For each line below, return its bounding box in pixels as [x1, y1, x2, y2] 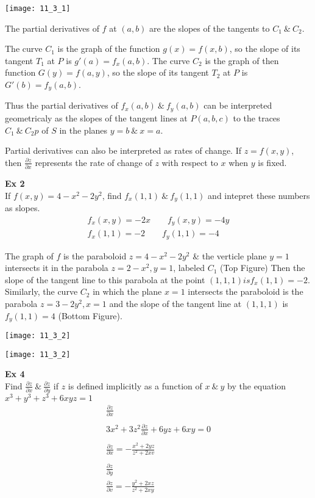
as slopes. [5, 201, 40, 214]
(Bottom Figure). [58, 309, 122, 322]
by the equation [227, 379, 286, 392]
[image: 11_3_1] [5, 4, 71, 13]
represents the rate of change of [35, 156, 152, 168]
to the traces [233, 111, 280, 124]
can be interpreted [204, 99, 272, 112]
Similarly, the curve [5, 285, 78, 298]
